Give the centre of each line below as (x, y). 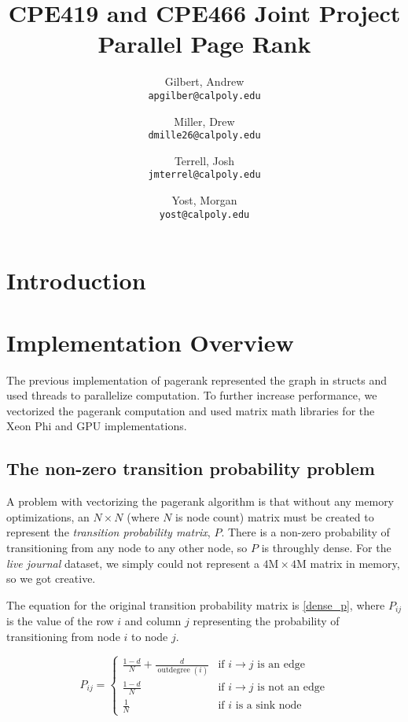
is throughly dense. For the (326, 547)
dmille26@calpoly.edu (204, 136)
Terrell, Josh (204, 160)
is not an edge (291, 688)
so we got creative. (51, 578)
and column (153, 621)
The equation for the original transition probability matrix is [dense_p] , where (196, 604)
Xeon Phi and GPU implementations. (97, 426)
